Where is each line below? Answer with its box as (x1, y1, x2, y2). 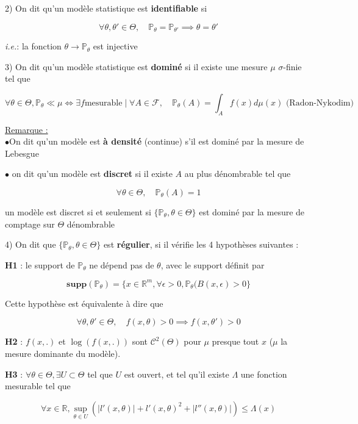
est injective (93, 40, 138, 52)
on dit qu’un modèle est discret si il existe (12, 167, 173, 180)
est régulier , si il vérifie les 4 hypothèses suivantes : (103, 238, 299, 251)
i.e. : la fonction (5, 40, 62, 52)
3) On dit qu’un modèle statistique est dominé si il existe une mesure (5, 60, 268, 73)
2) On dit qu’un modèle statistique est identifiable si (5, 2, 207, 14)
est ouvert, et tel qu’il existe (124, 367, 229, 380)
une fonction (240, 367, 287, 380)
